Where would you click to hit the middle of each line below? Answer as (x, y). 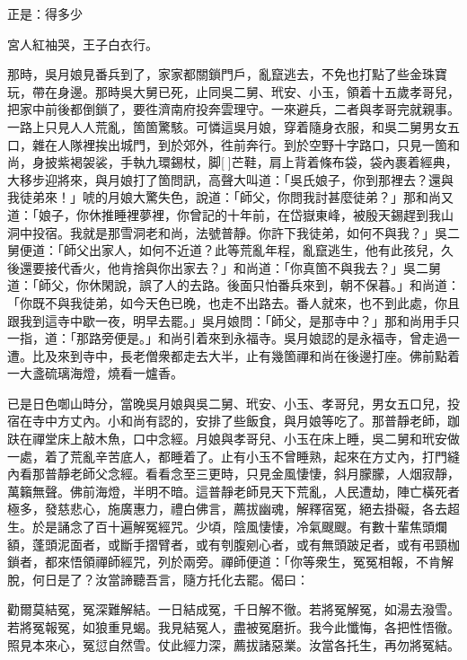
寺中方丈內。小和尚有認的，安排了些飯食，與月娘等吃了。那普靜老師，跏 (246, 421)
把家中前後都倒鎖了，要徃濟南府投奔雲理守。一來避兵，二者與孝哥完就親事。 (233, 109)
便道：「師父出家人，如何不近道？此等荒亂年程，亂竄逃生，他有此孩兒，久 (236, 250)
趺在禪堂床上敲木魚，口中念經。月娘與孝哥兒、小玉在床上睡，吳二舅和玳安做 (233, 439)
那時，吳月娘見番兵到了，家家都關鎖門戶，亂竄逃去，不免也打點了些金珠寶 (227, 74)
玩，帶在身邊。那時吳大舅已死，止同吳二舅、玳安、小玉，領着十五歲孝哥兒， (233, 91)
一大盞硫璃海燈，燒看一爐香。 (95, 373)
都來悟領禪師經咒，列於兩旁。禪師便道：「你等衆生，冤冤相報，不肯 (242, 562)
